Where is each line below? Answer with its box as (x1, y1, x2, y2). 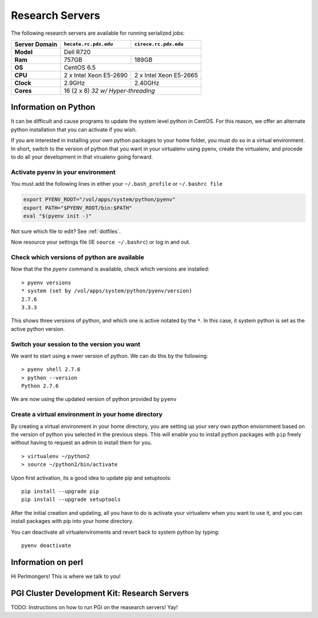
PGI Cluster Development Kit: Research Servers (11, 588, 190, 598)
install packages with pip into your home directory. (11, 518, 134, 525)
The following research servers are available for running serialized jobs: (11, 29, 185, 37)
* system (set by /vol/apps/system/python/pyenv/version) (21, 288, 193, 294)
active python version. (11, 325, 65, 333)
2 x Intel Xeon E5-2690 (64, 71, 128, 79)
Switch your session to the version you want (11, 340, 141, 348)
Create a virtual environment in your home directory (11, 410, 163, 419)
